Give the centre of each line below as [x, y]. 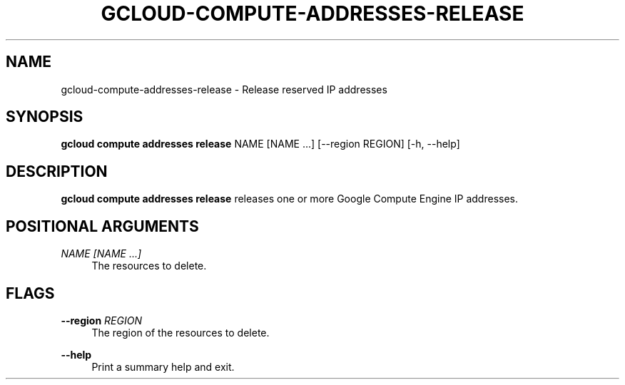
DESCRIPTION [57, 171]
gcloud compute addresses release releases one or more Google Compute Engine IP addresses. [290, 199]
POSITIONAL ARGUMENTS [102, 226]
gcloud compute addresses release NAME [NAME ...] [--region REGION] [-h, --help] [260, 144]
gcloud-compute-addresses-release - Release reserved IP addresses [224, 89]
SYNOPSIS [45, 117]
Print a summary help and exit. [163, 366]
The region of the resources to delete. [181, 332]
